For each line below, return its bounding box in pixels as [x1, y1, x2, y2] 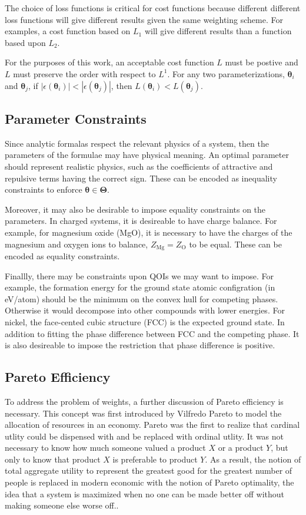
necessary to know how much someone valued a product [5, 441, 206, 454]
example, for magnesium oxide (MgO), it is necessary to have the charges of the [5, 226, 292, 238]
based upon [5, 36, 46, 48]
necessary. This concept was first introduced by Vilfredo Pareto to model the [5, 407, 282, 419]
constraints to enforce [5, 183, 82, 196]
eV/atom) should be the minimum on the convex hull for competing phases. [5, 292, 278, 305]
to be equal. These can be [189, 237, 282, 250]
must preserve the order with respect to [13, 67, 156, 80]
